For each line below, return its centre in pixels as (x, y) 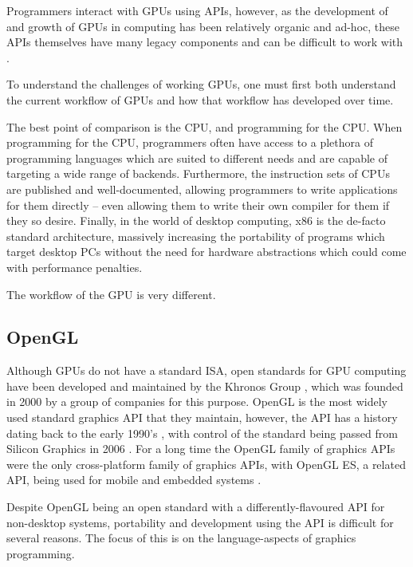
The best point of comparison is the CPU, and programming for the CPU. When (205, 126)
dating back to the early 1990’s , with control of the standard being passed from (202, 433)
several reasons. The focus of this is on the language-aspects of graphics (181, 538)
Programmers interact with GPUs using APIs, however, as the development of (197, 10)
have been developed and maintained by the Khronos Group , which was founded (205, 386)
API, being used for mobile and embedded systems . (134, 480)
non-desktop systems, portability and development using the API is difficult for (200, 522)
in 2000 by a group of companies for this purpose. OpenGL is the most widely (197, 402)
